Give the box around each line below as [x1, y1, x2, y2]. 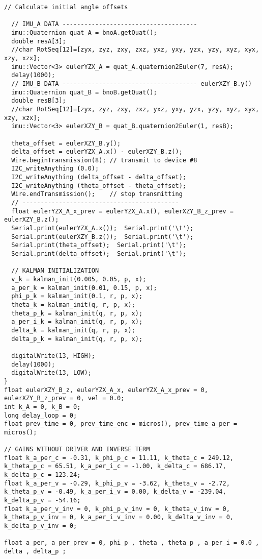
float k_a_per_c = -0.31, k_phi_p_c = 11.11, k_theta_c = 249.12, [4, 454, 234, 461]
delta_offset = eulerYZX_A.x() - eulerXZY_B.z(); [11, 148, 183, 156]
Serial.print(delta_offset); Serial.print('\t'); [11, 250, 186, 258]
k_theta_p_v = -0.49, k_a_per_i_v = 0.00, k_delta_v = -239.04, [4, 488, 226, 496]
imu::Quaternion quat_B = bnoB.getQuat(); [11, 88, 157, 96]
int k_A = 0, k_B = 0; [4, 403, 81, 410]
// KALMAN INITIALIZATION [11, 267, 99, 275]
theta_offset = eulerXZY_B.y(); [11, 139, 121, 147]
